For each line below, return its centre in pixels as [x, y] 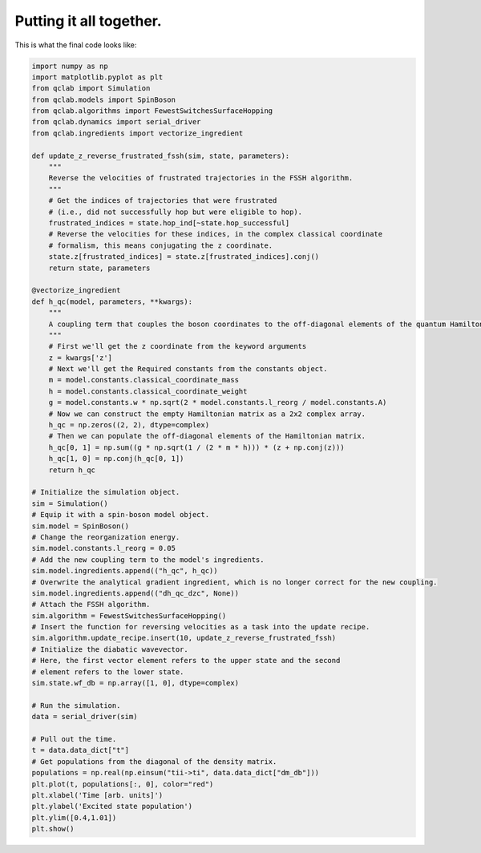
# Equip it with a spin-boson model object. [121, 515]
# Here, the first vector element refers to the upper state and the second [186, 661]
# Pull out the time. [74, 739]
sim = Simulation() [70, 503]
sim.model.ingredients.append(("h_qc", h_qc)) [125, 571]
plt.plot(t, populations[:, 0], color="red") [123, 784]
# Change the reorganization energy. [106, 537]
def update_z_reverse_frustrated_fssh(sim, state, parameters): [161, 156]
